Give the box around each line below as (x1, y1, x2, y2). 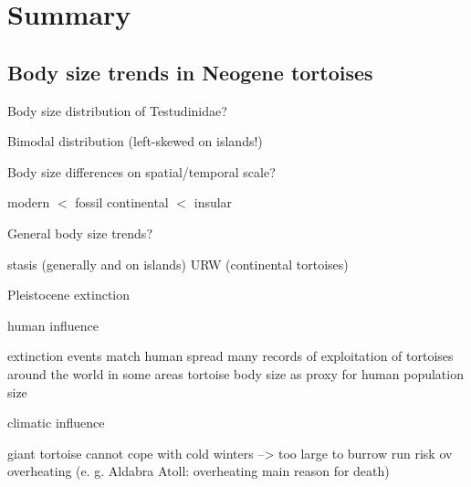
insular (194, 193, 233, 212)
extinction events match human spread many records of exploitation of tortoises (7, 346, 454, 365)
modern (7, 193, 50, 212)
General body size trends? (7, 223, 152, 242)
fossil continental (75, 193, 169, 212)
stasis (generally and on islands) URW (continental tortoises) (7, 254, 349, 273)
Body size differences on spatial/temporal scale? (7, 162, 276, 181)
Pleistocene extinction (7, 285, 131, 304)
